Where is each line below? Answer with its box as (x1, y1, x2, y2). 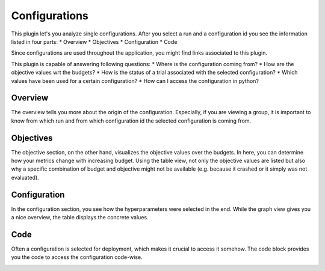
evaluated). (11, 174, 39, 181)
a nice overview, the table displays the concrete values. (11, 214, 149, 221)
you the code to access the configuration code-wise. (11, 254, 143, 261)
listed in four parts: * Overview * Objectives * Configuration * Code (11, 38, 178, 45)
